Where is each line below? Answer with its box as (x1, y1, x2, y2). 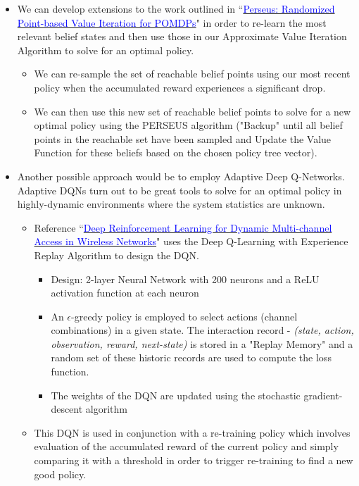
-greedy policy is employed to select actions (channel (71, 309, 298, 323)
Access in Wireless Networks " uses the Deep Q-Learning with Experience (34, 234, 348, 249)
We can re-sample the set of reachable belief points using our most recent (34, 66, 351, 81)
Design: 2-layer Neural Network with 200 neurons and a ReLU (51, 271, 320, 286)
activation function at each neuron (51, 285, 199, 300)
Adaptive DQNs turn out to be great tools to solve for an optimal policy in (17, 182, 342, 197)
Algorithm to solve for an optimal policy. (17, 42, 194, 57)
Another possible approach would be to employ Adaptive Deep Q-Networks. (17, 168, 345, 183)
